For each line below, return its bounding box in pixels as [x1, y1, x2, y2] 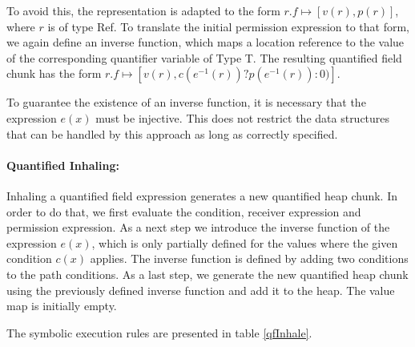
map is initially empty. [6, 297, 117, 314]
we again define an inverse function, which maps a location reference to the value [6, 34, 405, 50]
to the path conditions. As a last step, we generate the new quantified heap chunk [6, 265, 409, 282]
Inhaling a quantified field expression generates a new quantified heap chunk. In [6, 187, 398, 204]
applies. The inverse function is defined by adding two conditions [90, 250, 409, 267]
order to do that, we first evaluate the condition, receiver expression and [6, 203, 361, 220]
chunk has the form [6, 65, 102, 82]
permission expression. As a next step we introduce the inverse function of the [6, 219, 390, 236]
